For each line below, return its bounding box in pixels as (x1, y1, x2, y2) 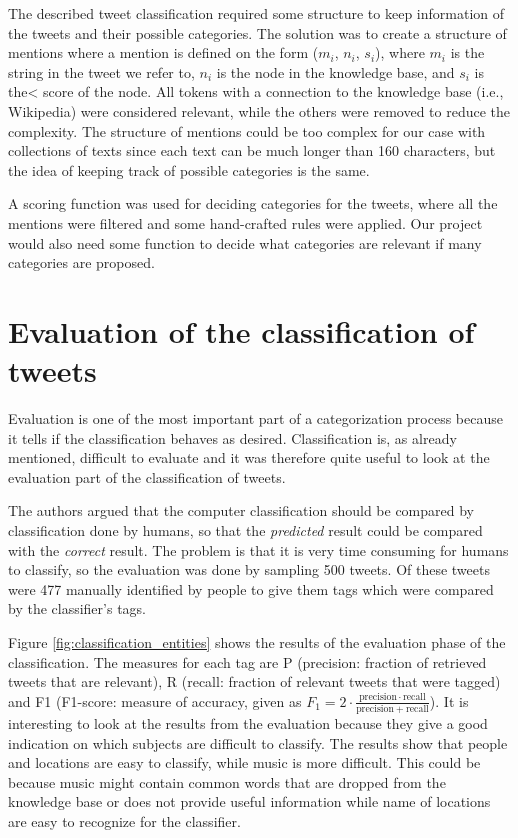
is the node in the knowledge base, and (216, 61, 455, 82)
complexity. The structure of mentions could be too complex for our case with (8, 120, 486, 141)
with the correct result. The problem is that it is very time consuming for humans (8, 539, 509, 560)
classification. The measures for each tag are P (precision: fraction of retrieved (8, 651, 487, 672)
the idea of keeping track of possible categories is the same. (8, 159, 370, 180)
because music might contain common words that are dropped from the (8, 771, 446, 792)
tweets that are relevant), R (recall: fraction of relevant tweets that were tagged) (8, 671, 501, 692)
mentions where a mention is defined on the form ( (8, 42, 319, 63)
